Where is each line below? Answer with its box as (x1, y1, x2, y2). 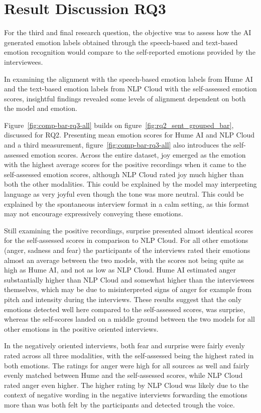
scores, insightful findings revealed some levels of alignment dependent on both (4, 93, 246, 103)
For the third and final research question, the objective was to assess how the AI (4, 27, 251, 38)
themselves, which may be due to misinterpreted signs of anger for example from (4, 284, 252, 295)
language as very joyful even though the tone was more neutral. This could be (4, 189, 244, 199)
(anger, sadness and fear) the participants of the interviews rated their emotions (4, 245, 250, 255)
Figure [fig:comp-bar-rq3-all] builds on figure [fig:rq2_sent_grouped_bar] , (4, 119, 234, 130)
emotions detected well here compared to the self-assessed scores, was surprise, (4, 304, 245, 314)
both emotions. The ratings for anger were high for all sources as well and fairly (4, 360, 249, 370)
